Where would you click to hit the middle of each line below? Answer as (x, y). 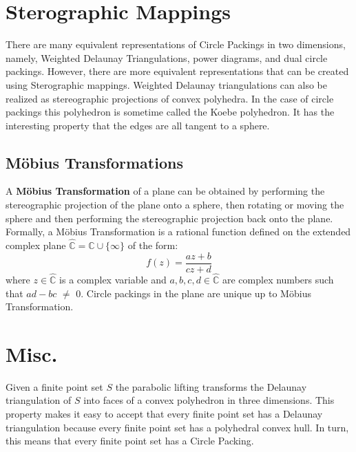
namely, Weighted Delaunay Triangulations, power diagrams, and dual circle (167, 57)
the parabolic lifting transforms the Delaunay (211, 386)
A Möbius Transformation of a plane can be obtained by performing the (165, 191)
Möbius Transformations (94, 162)
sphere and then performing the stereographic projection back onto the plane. (169, 218)
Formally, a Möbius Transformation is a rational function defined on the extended (178, 232)
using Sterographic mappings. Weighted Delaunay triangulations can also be (166, 84)
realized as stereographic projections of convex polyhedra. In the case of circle (170, 98)
